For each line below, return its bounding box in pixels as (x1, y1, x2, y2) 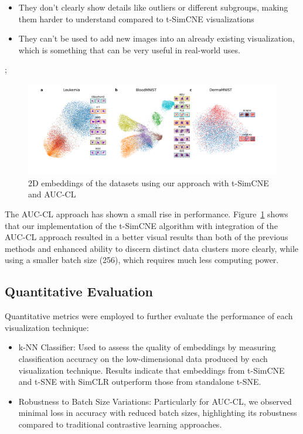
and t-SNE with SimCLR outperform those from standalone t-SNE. (18, 375, 261, 388)
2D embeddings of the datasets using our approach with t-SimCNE (28, 176, 269, 189)
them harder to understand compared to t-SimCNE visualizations (18, 12, 254, 25)
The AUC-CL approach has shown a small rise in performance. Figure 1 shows (5, 208, 288, 220)
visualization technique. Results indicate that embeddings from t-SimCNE (18, 364, 285, 376)
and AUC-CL (28, 188, 76, 200)
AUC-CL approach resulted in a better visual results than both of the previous (5, 231, 288, 243)
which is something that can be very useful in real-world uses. (18, 43, 240, 56)
